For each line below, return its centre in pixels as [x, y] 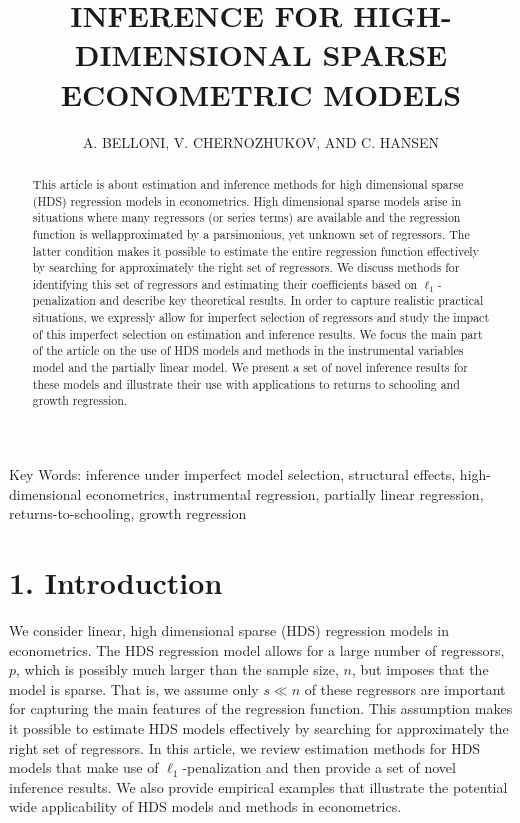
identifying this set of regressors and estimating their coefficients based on [225, 283]
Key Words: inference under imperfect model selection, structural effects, [232, 474]
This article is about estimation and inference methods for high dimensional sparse [248, 183]
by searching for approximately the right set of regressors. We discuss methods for [246, 267]
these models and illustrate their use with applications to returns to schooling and [246, 383]
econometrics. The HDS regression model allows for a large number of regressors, [257, 649]
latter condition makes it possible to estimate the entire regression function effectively [255, 250]
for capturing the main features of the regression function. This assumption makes [261, 708]
